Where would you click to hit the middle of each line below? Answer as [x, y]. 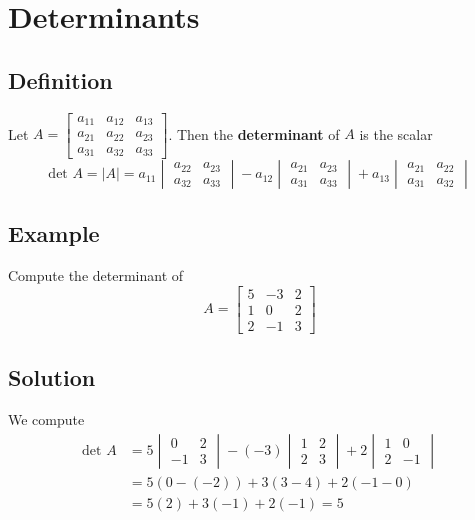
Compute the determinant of [96, 275]
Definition [60, 79]
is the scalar [396, 133]
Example [54, 233]
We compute [46, 419]
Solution [52, 377]
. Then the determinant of [254, 133]
